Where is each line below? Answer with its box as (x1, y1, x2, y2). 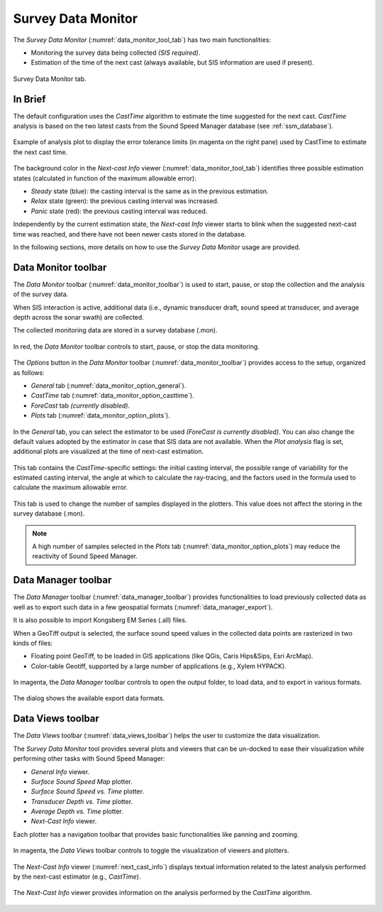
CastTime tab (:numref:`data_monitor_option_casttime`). (30, 391, 194, 400)
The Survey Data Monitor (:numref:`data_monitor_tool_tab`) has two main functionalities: (13, 36, 272, 44)
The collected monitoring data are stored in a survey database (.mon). (13, 326, 218, 335)
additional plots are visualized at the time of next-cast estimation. (13, 447, 204, 456)
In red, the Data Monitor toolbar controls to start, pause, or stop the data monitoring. (13, 342, 260, 351)
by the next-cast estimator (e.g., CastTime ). (13, 872, 141, 881)
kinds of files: (13, 639, 53, 647)
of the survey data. (13, 290, 69, 298)
